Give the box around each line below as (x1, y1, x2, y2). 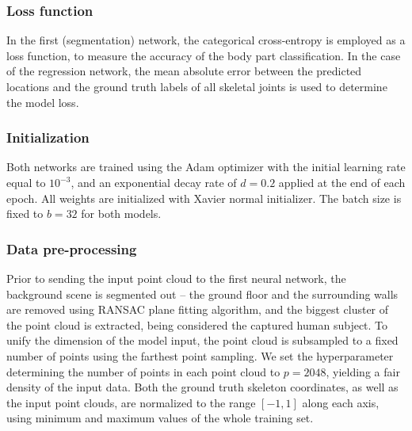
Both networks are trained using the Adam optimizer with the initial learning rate (6, 158, 406, 175)
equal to (6, 174, 46, 190)
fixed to (6, 205, 44, 222)
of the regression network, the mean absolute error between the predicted (6, 63, 362, 79)
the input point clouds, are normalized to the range (6, 394, 256, 410)
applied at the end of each (278, 174, 406, 190)
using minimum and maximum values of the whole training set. (6, 410, 314, 426)
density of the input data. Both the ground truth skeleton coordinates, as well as (6, 379, 399, 395)
